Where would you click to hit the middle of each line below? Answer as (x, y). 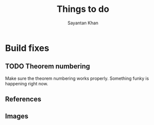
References (23, 99)
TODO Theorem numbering (48, 66)
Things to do (83, 9)
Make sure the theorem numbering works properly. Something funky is (77, 78)
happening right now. (27, 83)
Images (17, 116)
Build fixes (27, 48)
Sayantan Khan (83, 23)
